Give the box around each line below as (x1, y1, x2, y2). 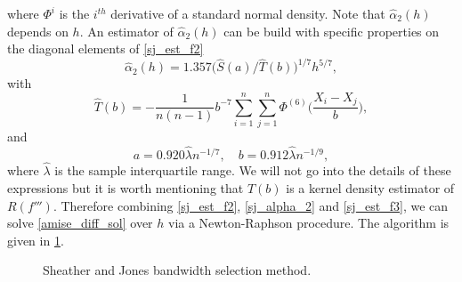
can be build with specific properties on (223, 21, 440, 40)
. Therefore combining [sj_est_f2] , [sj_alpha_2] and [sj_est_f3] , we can (53, 196, 449, 214)
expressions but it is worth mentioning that (7, 178, 244, 197)
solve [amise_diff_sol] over (7, 214, 153, 232)
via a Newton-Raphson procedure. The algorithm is (168, 214, 450, 232)
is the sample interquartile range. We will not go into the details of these (54, 161, 451, 180)
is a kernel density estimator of (286, 178, 455, 197)
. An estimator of (79, 21, 174, 40)
